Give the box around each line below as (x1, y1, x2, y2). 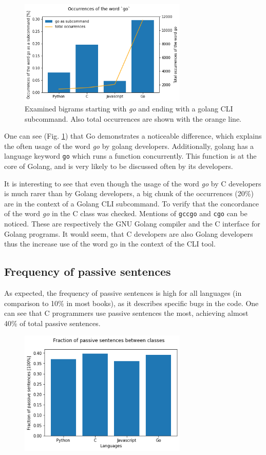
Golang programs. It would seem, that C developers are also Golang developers (4, 228, 253, 239)
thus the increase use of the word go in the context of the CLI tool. (4, 238, 216, 249)
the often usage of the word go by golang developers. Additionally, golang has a (4, 140, 254, 151)
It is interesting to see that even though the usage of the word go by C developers (4, 178, 261, 188)
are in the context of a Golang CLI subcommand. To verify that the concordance (4, 198, 259, 208)
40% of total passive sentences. (4, 317, 101, 328)
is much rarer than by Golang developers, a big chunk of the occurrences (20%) (4, 188, 254, 199)
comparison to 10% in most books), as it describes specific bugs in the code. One (4, 297, 259, 308)
